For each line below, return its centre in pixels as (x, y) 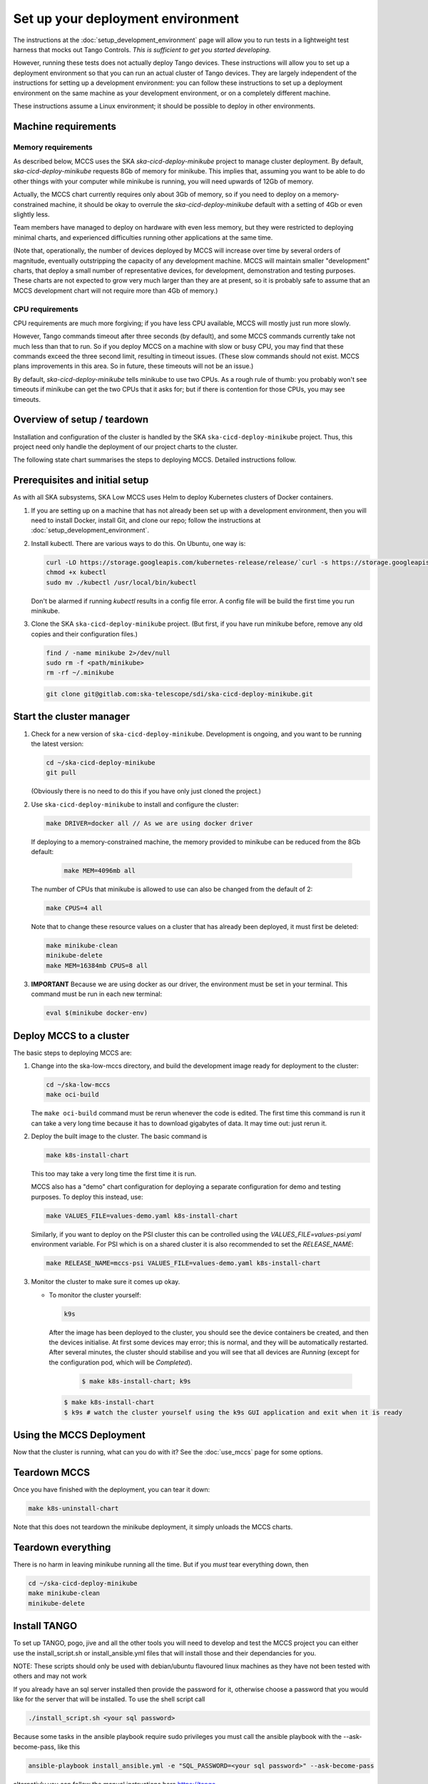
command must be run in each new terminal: (97, 994)
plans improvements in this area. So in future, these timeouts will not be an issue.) (133, 366)
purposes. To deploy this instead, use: (87, 1197)
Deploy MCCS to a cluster (71, 1036)
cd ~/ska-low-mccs (78, 1084)
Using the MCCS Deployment (79, 1435)
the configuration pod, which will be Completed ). (121, 1362)
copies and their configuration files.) (85, 634)
